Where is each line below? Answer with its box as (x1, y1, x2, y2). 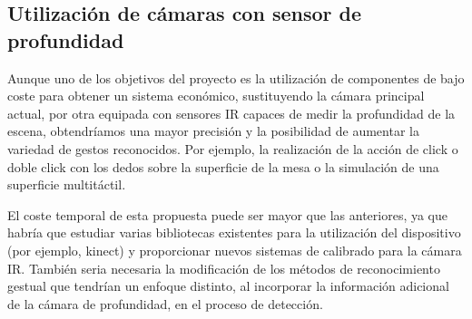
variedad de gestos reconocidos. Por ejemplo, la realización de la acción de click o (7, 139, 458, 158)
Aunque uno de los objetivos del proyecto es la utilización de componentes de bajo (7, 68, 465, 87)
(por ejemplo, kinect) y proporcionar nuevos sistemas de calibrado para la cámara (7, 240, 462, 259)
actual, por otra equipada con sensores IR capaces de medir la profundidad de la (7, 103, 456, 122)
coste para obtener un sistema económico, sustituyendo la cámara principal (7, 86, 425, 105)
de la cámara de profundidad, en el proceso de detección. (7, 294, 323, 313)
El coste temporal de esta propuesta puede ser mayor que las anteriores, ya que (7, 205, 448, 224)
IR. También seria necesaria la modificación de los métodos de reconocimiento (7, 258, 440, 277)
